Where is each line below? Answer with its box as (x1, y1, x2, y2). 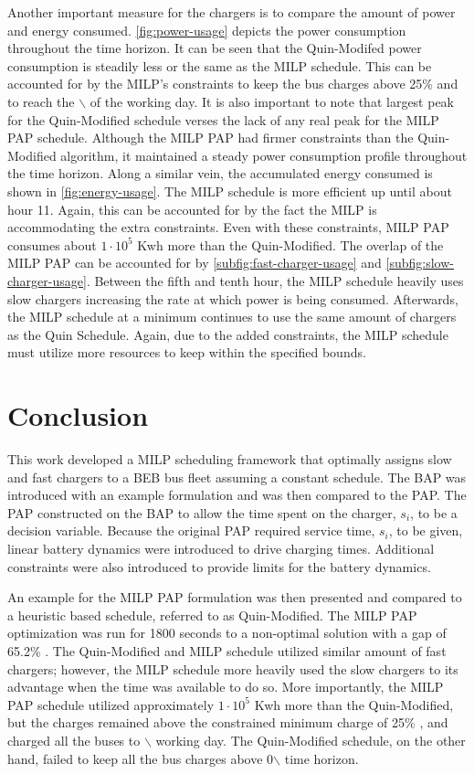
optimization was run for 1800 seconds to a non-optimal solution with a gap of (7, 623, 447, 642)
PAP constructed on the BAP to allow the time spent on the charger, (7, 503, 396, 522)
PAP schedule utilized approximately (7, 694, 215, 714)
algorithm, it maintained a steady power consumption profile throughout (60, 145, 468, 164)
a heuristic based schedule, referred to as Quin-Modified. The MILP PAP (7, 605, 417, 624)
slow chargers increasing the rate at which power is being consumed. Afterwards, (7, 289, 458, 308)
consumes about (7, 235, 97, 254)
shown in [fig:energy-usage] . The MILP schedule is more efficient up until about (7, 181, 452, 200)
